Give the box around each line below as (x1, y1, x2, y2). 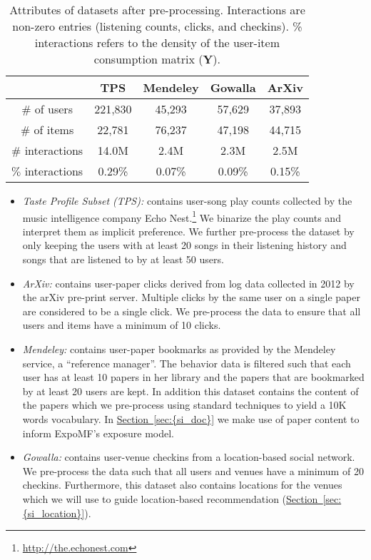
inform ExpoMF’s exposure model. (22, 425, 175, 440)
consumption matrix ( (93, 51, 203, 67)
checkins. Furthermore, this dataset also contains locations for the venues (22, 477, 342, 492)
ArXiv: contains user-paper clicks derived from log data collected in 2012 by (22, 275, 355, 290)
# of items (20, 121, 74, 138)
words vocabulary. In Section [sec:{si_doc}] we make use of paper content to (22, 411, 360, 426)
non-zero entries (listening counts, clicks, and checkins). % (12, 18, 303, 34)
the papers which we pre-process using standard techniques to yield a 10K (22, 397, 347, 412)
